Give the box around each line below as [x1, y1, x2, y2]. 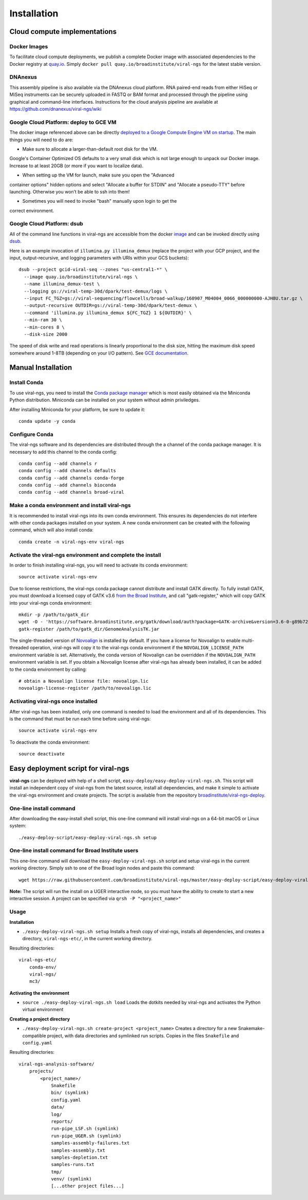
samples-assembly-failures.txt [51, 1140, 130, 1146]
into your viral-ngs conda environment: [9, 599, 92, 606]
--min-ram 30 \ [24, 317, 62, 323]
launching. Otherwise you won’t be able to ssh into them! [9, 188, 130, 195]
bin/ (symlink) [51, 1090, 89, 1096]
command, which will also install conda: [9, 527, 93, 533]
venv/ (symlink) [51, 1176, 92, 1182]
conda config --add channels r [18, 460, 98, 467]
